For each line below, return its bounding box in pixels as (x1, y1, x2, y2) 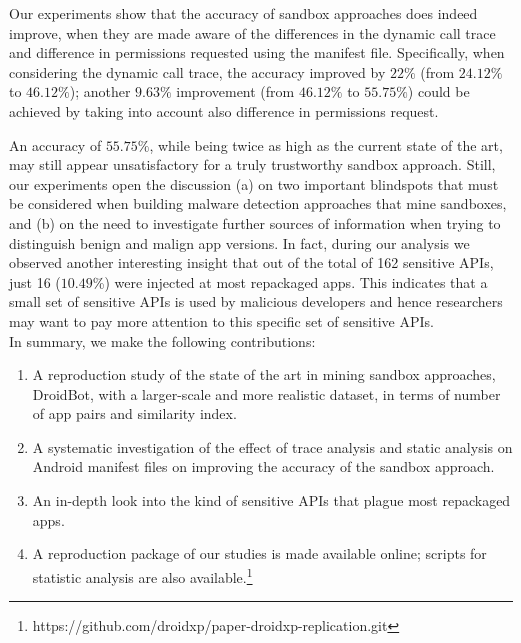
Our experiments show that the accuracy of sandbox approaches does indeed (9, 3, 478, 23)
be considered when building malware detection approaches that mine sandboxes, (9, 193, 507, 214)
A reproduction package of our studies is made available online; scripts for (32, 543, 487, 564)
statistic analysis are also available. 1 (32, 563, 253, 587)
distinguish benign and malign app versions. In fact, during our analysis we (9, 232, 470, 253)
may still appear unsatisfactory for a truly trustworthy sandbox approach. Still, (9, 154, 496, 175)
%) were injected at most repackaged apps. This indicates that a (92, 271, 488, 292)
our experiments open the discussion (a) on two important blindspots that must (9, 173, 499, 194)
